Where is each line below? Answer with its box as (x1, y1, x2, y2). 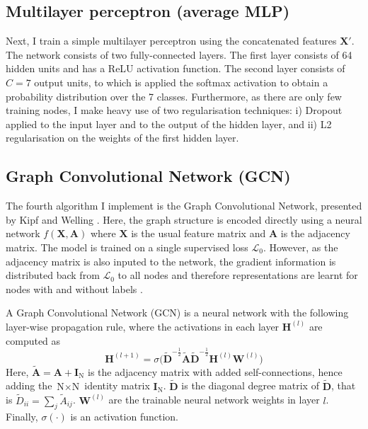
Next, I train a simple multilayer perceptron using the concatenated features (6, 33, 337, 48)
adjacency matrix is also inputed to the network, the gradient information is (6, 253, 336, 268)
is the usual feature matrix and (131, 226, 266, 241)
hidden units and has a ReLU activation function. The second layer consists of (6, 61, 345, 76)
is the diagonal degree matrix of (181, 378, 319, 393)
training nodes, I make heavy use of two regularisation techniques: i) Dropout (6, 103, 343, 118)
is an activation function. (70, 409, 178, 424)
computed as (6, 333, 61, 348)
